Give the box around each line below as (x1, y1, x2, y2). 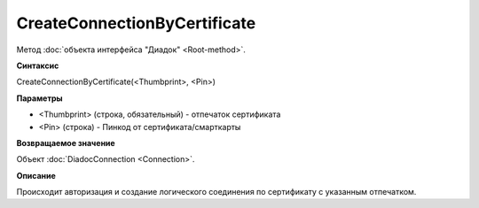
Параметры (16, 93, 63, 104)
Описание (16, 170, 57, 181)
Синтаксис (16, 60, 59, 71)
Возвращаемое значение (16, 137, 115, 148)
